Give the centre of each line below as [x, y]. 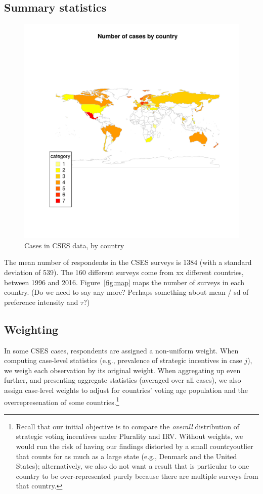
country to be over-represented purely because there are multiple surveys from [137, 476]
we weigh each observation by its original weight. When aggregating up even [122, 370]
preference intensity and [41, 302]
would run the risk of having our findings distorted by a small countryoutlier [135, 446]
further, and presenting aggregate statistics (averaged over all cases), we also [123, 380]
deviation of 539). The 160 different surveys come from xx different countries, [124, 272]
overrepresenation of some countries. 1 [62, 401]
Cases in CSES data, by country [74, 245]
